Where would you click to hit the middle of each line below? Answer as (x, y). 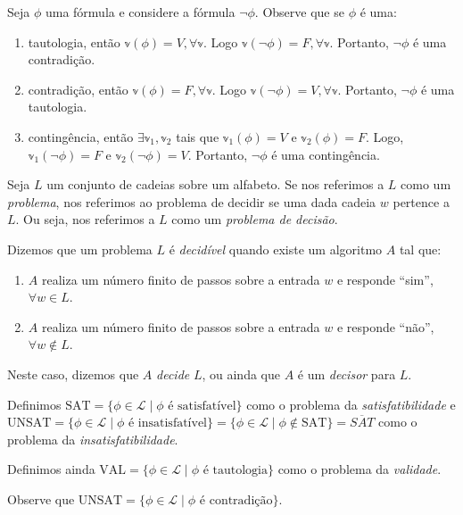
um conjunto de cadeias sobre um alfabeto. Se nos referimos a (215, 184)
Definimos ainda (51, 469)
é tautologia (235, 471)
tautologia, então (74, 42)
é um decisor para (347, 374)
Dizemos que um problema (80, 249)
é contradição (236, 500)
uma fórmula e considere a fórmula (140, 12)
